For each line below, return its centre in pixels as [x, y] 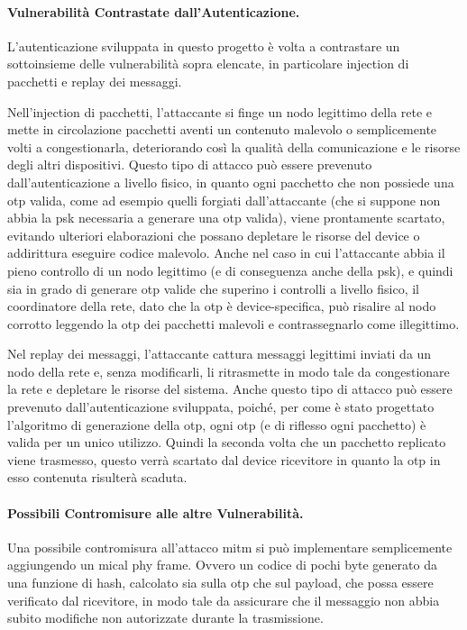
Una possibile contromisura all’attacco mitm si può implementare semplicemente [230, 547]
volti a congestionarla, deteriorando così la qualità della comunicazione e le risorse [234, 146]
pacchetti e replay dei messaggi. [95, 81]
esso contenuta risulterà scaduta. [97, 477]
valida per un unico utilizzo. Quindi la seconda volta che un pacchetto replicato [227, 442]
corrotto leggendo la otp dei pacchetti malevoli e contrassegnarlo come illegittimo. [233, 323]
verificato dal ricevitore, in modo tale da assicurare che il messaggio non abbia [224, 600]
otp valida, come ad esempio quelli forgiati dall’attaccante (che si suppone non [224, 200]
